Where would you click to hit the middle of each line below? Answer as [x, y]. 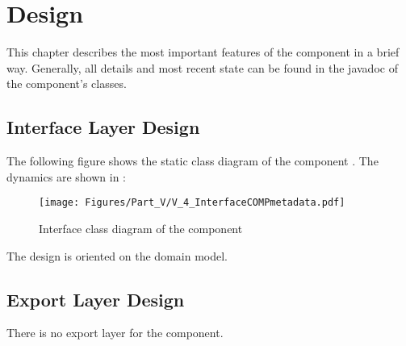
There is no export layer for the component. [115, 333]
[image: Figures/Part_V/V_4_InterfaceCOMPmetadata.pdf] [192, 203]
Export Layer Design [96, 299]
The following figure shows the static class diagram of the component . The [193, 161]
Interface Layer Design [103, 127]
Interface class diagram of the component [141, 228]
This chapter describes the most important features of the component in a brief [203, 52]
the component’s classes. [67, 83]
